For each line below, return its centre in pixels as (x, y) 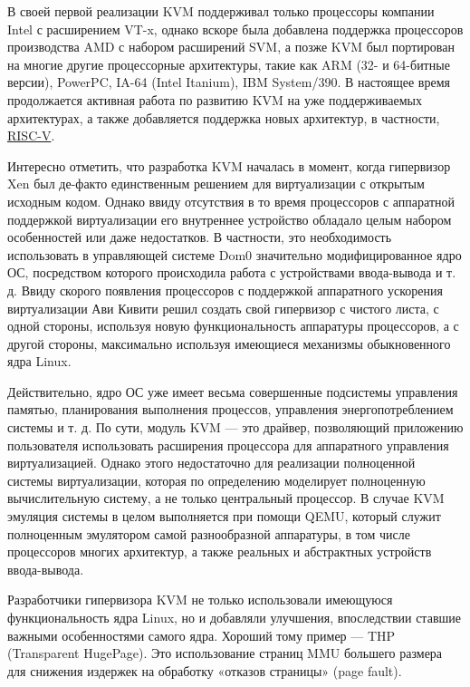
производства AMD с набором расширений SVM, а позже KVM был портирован (231, 47)
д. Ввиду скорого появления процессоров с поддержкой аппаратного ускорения (225, 290)
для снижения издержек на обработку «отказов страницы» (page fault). (205, 670)
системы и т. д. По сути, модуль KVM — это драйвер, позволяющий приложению (235, 427)
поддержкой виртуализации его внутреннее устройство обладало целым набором (230, 219)
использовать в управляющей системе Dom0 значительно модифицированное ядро (235, 254)
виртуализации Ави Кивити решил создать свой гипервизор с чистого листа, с (223, 308)
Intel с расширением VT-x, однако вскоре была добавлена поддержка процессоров (235, 29)
